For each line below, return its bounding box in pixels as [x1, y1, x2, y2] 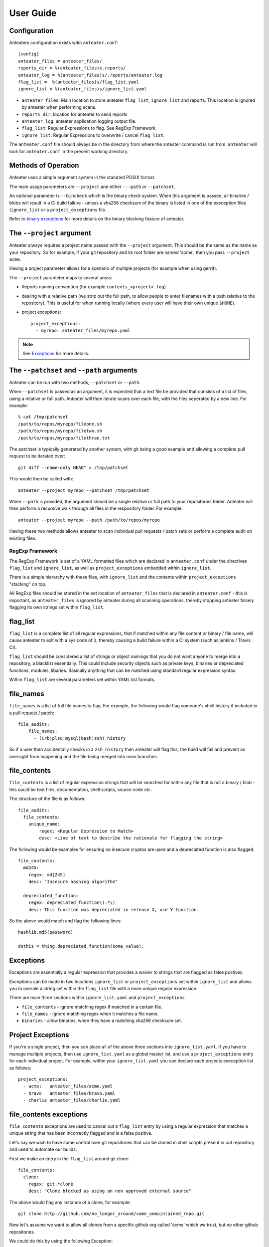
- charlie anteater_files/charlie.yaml [23, 1097, 121, 1103]
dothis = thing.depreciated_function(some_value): [18, 943, 144, 949]
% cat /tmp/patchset [18, 414, 68, 420]
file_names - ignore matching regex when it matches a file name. [21, 1011, 159, 1017]
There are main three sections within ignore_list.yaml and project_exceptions [9, 995, 185, 1001]
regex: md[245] [28, 872, 66, 877]
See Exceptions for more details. [22, 350, 90, 356]
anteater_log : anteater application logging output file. [21, 118, 136, 124]
